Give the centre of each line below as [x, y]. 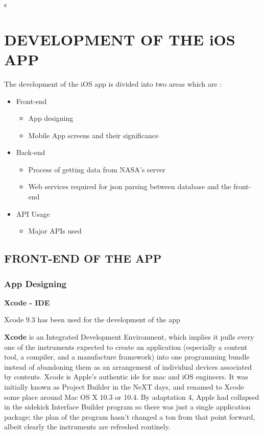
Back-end [31, 152]
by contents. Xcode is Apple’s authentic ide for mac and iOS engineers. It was [126, 377]
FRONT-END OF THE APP [83, 258]
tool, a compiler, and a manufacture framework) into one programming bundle [127, 357]
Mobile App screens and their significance [93, 135]
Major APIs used [55, 231]
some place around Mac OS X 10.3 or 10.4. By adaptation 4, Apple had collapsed [132, 396]
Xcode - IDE [27, 302]
